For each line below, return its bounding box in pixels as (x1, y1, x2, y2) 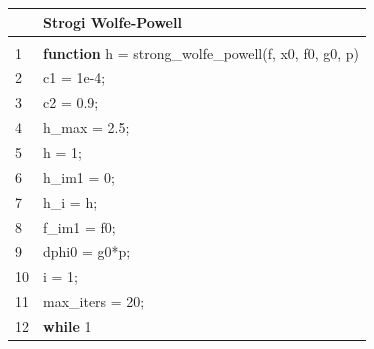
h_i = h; (43, 191, 98, 212)
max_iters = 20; (43, 291, 145, 312)
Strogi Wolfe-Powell (43, 11, 182, 32)
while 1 (43, 315, 92, 336)
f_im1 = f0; (43, 216, 116, 237)
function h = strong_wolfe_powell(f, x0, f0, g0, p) (43, 42, 360, 63)
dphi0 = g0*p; (43, 241, 131, 262)
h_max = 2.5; (43, 117, 130, 138)
